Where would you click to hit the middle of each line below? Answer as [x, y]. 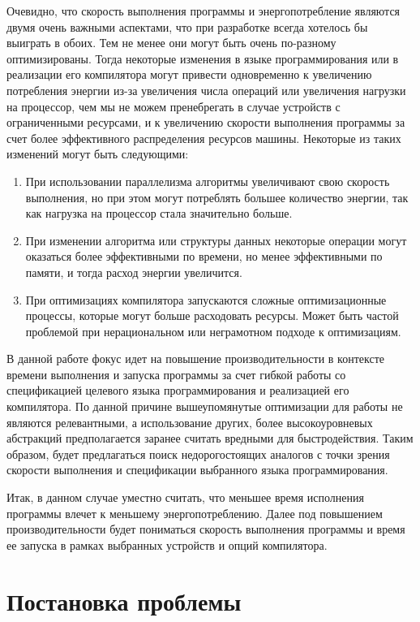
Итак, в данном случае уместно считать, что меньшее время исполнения [185, 497]
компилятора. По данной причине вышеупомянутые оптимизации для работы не [205, 406]
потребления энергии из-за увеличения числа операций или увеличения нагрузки [206, 90]
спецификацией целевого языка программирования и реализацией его [178, 390]
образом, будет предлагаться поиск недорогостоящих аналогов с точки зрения [198, 454]
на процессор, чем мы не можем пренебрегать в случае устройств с [174, 106]
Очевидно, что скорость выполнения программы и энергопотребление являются [204, 11]
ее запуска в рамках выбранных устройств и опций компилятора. [167, 544]
